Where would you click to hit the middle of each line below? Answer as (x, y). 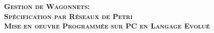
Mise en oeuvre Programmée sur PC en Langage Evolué (107, 26)
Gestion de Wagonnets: (47, 6)
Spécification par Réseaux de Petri (68, 16)
